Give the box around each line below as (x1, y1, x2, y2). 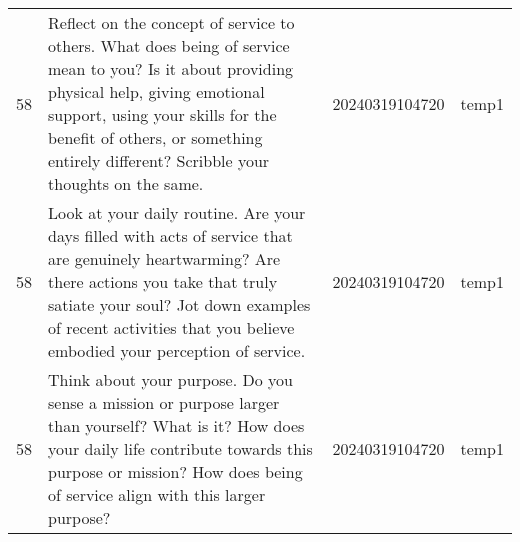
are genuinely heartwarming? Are (48, 247, 281, 270)
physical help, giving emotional (48, 80, 265, 103)
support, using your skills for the (48, 103, 277, 126)
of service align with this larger (48, 483, 266, 506)
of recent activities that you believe (48, 316, 295, 339)
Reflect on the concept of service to (48, 11, 295, 34)
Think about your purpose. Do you (48, 368, 293, 391)
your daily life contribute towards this (48, 437, 313, 460)
